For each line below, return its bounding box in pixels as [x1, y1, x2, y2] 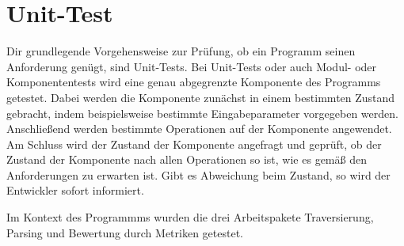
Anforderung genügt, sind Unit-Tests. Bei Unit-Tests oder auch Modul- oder [6, 58, 377, 74]
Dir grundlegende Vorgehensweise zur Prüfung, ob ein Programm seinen [6, 43, 356, 59]
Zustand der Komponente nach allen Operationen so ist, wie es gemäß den [6, 151, 367, 168]
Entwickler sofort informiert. [6, 182, 144, 199]
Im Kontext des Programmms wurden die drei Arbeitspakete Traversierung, [6, 209, 374, 225]
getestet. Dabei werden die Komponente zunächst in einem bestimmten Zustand [6, 89, 395, 105]
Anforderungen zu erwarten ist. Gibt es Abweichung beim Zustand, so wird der [6, 166, 391, 183]
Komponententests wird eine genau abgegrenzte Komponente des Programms [6, 74, 381, 90]
